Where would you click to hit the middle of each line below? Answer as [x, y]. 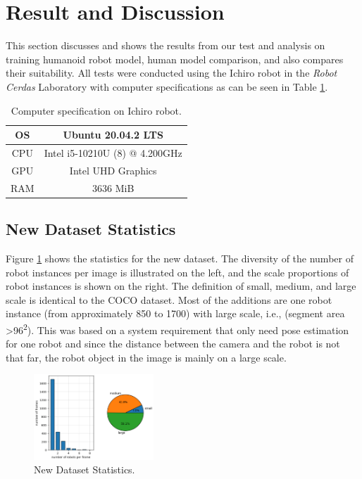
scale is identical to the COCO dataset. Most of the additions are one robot [169, 299]
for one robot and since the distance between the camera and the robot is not [173, 344]
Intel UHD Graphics [113, 170]
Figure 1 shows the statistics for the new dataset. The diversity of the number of [180, 258]
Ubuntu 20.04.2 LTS [113, 135]
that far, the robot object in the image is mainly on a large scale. [146, 357]
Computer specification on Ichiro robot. [96, 110]
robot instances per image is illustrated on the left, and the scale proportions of [177, 272]
